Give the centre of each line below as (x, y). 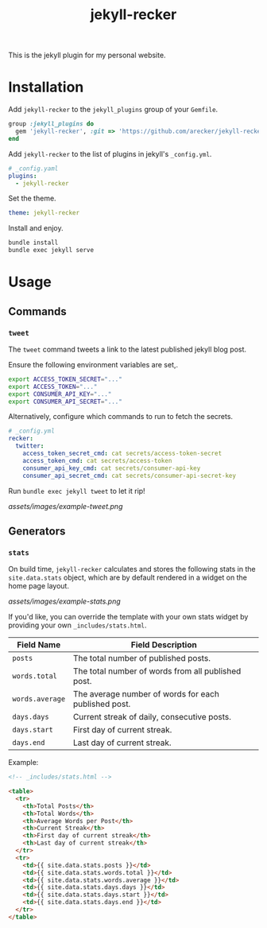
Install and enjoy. (36, 228)
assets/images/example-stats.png (64, 601)
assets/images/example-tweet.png (66, 506)
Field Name (39, 645)
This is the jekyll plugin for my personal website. (87, 55)
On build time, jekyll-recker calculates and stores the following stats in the (132, 569)
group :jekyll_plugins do (51, 124)
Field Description (164, 645)
